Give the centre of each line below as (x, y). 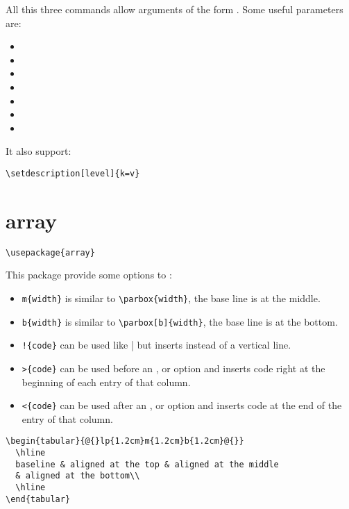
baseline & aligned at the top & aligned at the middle (147, 464)
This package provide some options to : (89, 275)
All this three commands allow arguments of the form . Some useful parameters (174, 9)
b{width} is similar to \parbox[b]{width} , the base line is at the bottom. (180, 321)
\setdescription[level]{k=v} (73, 173)
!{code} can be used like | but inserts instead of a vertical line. (156, 345)
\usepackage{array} (50, 252)
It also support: (39, 151)
